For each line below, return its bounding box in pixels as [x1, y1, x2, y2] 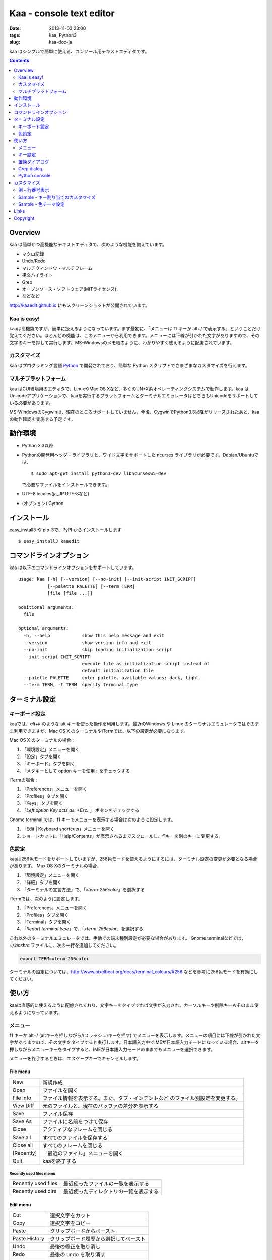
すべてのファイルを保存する [42, 1134, 108, 1141]
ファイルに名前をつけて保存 [42, 1118, 108, 1125]
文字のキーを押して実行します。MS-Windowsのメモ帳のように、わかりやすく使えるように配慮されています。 [9, 339, 234, 345]
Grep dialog [18, 165, 43, 171]
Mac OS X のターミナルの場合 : [9, 737, 74, 743]
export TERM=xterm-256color [20, 956, 89, 962]
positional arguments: [18, 604, 75, 610]
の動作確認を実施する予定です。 [9, 416, 76, 422]
